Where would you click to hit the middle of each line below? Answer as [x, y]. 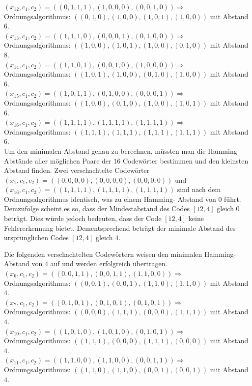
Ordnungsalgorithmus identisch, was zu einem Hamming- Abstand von [110, 199]
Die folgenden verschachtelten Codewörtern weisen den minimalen [103, 254]
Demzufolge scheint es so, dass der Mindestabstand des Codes [97, 208]
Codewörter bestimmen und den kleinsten [185, 160]
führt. [233, 199]
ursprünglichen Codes [36, 237]
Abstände [18, 160]
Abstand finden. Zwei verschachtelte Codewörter [77, 170]
